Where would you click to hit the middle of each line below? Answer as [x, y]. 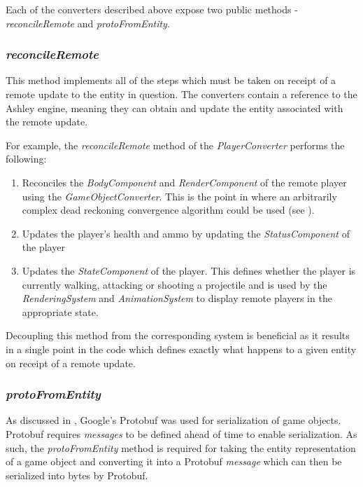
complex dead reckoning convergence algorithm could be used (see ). [168, 210]
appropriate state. [60, 311]
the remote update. [47, 122]
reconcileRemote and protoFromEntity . [88, 23]
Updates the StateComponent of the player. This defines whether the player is [189, 270]
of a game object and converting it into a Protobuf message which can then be [174, 461]
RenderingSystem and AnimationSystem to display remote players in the [177, 298]
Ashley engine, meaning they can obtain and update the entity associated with [175, 108]
